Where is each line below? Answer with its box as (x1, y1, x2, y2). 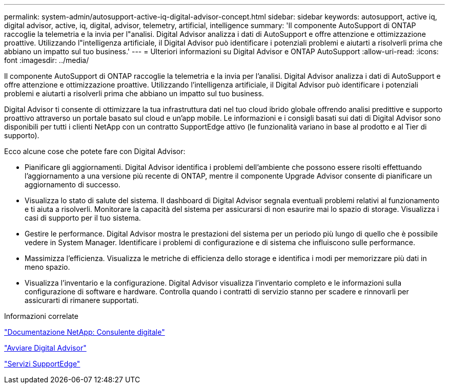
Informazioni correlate (4, 312, 78, 320)
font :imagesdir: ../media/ (4, 56, 89, 64)
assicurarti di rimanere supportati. (25, 296, 139, 305)
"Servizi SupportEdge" (4, 359, 80, 368)
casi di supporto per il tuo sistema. (25, 213, 141, 222)
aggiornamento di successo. (25, 180, 120, 189)
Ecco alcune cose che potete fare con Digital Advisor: (4, 147, 186, 156)
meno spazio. (25, 263, 70, 271)
